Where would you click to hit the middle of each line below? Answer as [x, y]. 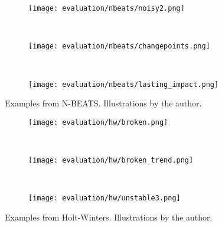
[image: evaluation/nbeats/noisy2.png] [107, 8]
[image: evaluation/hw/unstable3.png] [105, 198]
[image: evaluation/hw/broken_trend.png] [111, 160]
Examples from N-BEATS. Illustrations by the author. [103, 103]
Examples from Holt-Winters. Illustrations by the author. [109, 217]
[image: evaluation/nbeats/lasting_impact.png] [124, 84]
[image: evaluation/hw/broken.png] [98, 122]
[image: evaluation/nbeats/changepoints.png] [119, 46]
